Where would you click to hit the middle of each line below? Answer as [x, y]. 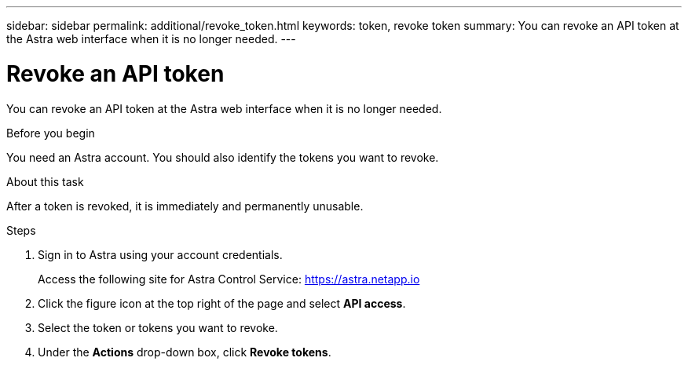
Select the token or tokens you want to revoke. [158, 327]
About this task [45, 181]
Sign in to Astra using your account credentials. [160, 254]
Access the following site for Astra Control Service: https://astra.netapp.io [229, 279]
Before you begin [51, 133]
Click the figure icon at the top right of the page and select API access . [222, 303]
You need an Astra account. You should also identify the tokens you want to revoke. [223, 157]
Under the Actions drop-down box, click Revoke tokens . [185, 352]
